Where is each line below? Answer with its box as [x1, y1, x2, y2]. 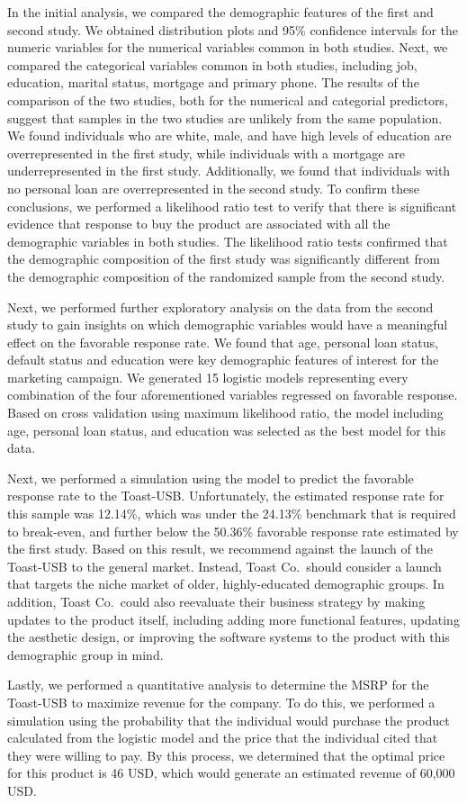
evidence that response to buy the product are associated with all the [7, 214, 391, 233]
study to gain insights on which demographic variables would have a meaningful [7, 315, 448, 334]
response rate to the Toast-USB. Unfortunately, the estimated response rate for [7, 486, 445, 505]
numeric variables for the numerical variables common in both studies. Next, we [7, 38, 448, 57]
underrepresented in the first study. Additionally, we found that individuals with [7, 161, 451, 180]
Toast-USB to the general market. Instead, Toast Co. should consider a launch [7, 556, 442, 575]
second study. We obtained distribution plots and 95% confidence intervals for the [7, 20, 459, 39]
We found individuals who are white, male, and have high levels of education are [7, 126, 452, 145]
